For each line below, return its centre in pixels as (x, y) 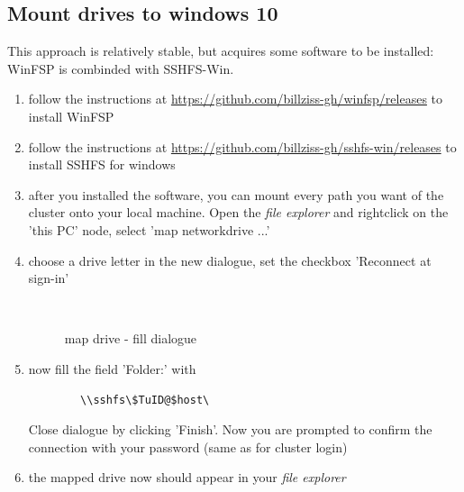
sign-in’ (49, 278)
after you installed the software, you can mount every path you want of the (236, 194)
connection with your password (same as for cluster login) (188, 446)
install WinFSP (71, 116)
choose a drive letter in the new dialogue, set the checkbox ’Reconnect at (230, 260)
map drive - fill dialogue (131, 338)
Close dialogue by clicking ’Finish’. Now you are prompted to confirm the (230, 429)
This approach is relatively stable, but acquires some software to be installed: (221, 51)
